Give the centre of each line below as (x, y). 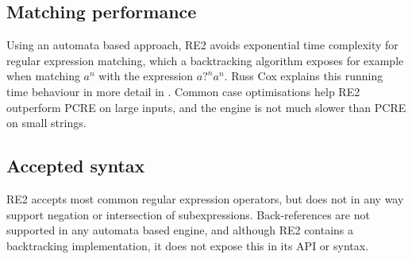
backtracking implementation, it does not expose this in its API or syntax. (188, 245)
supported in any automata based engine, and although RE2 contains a (180, 230)
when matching (43, 76)
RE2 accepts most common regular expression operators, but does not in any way (205, 198)
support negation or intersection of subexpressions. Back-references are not (188, 214)
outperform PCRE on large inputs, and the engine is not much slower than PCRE (206, 107)
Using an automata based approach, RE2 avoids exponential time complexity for (202, 45)
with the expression (146, 76)
